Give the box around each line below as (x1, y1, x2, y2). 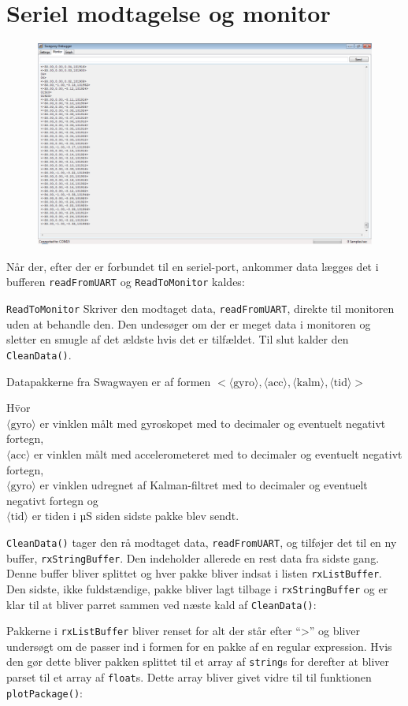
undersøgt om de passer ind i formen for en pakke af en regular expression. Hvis (6, 637, 392, 654)
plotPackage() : (6, 684, 83, 700)
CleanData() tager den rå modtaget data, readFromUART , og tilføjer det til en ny (6, 533, 397, 550)
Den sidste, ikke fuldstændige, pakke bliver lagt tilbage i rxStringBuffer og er (6, 580, 388, 596)
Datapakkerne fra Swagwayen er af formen (6, 373, 211, 389)
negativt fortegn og (6, 492, 98, 508)
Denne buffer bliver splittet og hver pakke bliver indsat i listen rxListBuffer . (6, 565, 382, 582)
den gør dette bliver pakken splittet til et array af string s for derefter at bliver (6, 653, 389, 670)
